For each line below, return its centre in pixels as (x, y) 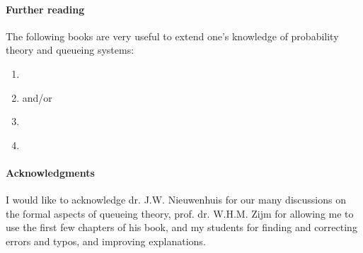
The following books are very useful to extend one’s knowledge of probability (172, 36)
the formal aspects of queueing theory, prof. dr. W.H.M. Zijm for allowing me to (180, 213)
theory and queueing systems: (70, 50)
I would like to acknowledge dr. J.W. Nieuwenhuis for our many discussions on (176, 200)
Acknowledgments (50, 172)
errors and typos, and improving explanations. (106, 241)
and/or (37, 97)
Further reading (45, 9)
